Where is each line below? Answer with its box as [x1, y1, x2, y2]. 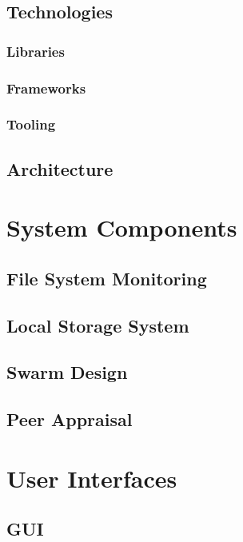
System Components [6, 211, 237, 244]
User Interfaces [6, 461, 177, 494]
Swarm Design [6, 360, 128, 385]
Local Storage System [6, 313, 189, 337]
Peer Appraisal [6, 407, 133, 432]
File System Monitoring [6, 265, 207, 290]
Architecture [6, 156, 114, 181]
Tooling [6, 114, 56, 134]
